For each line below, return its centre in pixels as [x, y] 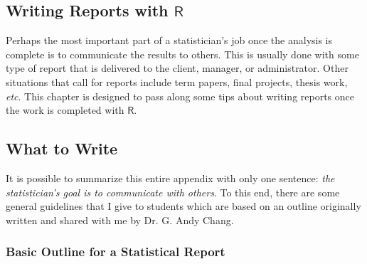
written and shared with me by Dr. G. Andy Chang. [120, 220]
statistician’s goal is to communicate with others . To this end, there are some [173, 192]
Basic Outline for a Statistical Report [116, 252]
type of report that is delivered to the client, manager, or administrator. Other [177, 68]
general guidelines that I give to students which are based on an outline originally [183, 206]
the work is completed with [65, 110]
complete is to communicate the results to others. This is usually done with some [182, 54]
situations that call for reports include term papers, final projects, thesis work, [177, 81]
